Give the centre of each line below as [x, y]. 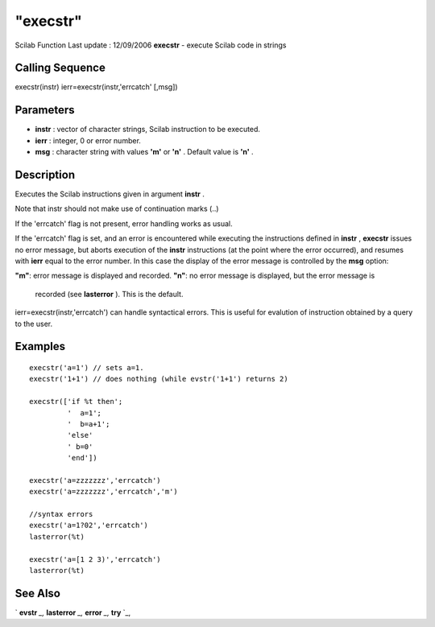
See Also [37, 593]
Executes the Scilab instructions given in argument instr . [110, 194]
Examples [40, 346]
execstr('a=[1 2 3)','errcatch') [95, 559]
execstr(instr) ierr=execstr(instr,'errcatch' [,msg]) [96, 87]
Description [45, 174]
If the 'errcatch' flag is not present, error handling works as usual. [124, 223]
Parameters [45, 110]
